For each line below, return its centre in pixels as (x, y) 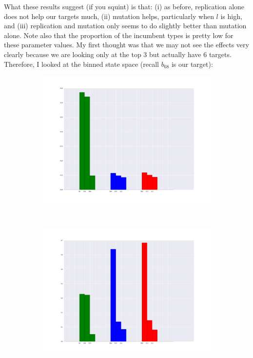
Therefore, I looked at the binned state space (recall (81, 64)
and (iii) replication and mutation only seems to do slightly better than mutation (125, 26)
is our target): (192, 64)
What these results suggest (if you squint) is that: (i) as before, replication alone (124, 6)
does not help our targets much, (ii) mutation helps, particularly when (109, 16)
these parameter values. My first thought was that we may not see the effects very (126, 45)
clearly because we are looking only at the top (73, 54)
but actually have (175, 54)
